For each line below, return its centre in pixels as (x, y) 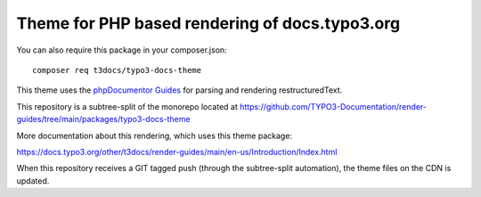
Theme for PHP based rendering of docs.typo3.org (208, 23)
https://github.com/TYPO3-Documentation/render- (333, 106)
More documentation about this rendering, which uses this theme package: (155, 135)
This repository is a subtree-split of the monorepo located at (127, 106)
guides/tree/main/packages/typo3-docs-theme (103, 119)
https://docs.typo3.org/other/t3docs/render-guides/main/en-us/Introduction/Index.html (177, 152)
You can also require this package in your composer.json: (122, 50)
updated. (33, 181)
